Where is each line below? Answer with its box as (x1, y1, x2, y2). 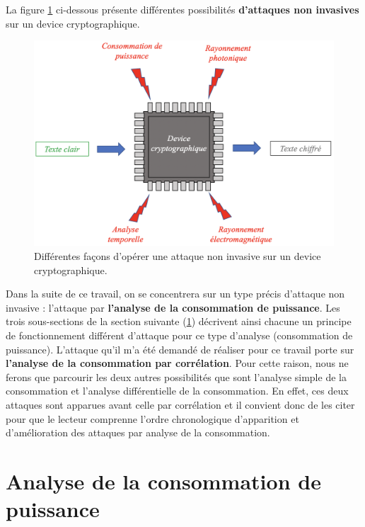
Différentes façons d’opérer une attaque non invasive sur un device (34, 249, 321, 263)
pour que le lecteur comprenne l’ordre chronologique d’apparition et (6, 411, 299, 426)
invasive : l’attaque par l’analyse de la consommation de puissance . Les (6, 300, 340, 314)
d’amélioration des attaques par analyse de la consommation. (6, 425, 270, 440)
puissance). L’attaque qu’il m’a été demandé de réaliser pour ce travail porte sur (6, 341, 354, 356)
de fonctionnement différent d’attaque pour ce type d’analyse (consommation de (6, 328, 353, 342)
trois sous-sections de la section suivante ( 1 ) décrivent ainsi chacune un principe (6, 314, 352, 329)
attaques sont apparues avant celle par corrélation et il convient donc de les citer (6, 397, 355, 412)
